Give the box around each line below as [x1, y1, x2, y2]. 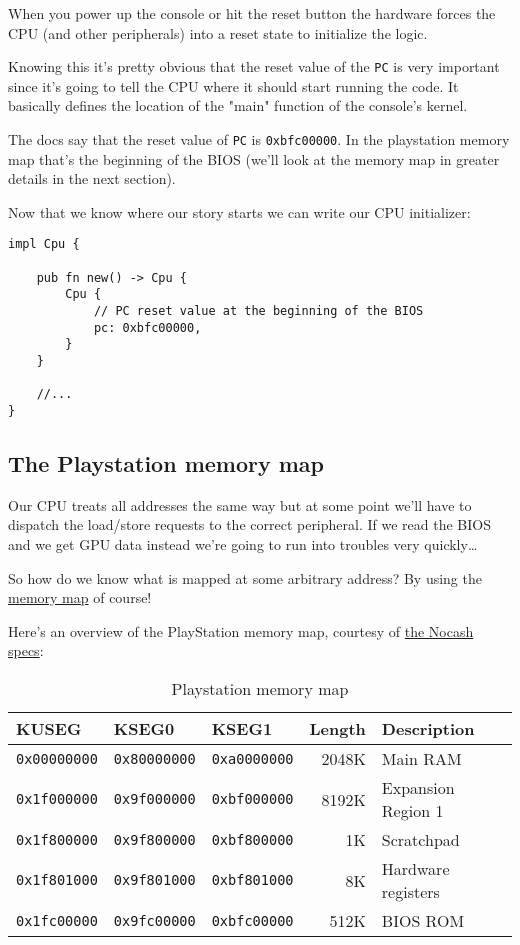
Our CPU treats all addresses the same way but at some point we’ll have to [8, 494, 472, 515]
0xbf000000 [211, 791, 294, 808]
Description [381, 717, 475, 741]
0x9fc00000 [113, 912, 196, 929]
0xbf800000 [211, 831, 294, 848]
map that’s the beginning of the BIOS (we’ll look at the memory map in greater [8, 148, 500, 169]
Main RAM [381, 747, 462, 771]
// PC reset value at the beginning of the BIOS [93, 304, 424, 319]
